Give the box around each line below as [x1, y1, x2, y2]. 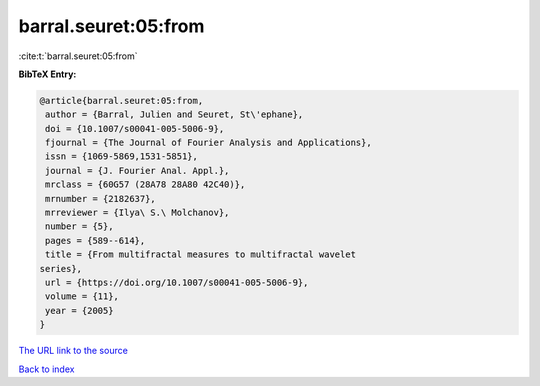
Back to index [18, 363, 75, 375]
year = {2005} [45, 305, 114, 316]
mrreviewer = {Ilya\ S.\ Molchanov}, [45, 207, 230, 219]
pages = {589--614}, [45, 235, 146, 246]
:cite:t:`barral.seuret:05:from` [18, 50, 139, 62]
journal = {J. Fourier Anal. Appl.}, [45, 165, 230, 176]
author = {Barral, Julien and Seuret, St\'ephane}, [45, 109, 304, 120]
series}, [39, 263, 83, 274]
